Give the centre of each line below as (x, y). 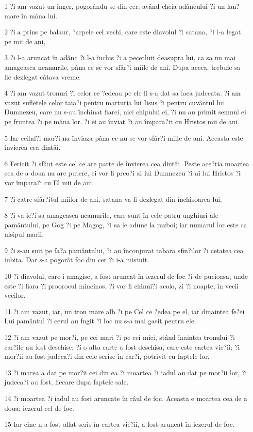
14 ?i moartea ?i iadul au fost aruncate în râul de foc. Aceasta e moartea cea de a (126, 398)
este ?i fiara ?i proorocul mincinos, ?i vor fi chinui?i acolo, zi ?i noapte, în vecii (122, 285)
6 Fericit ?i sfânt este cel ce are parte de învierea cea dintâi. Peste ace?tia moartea (127, 163)
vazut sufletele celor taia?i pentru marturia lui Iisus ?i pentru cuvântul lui (114, 102)
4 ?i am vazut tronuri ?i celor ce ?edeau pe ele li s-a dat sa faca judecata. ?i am (123, 93)
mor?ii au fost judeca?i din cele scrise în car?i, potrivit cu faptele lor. (107, 356)
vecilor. (15, 295)
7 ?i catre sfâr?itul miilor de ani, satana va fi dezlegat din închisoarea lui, (113, 199)
